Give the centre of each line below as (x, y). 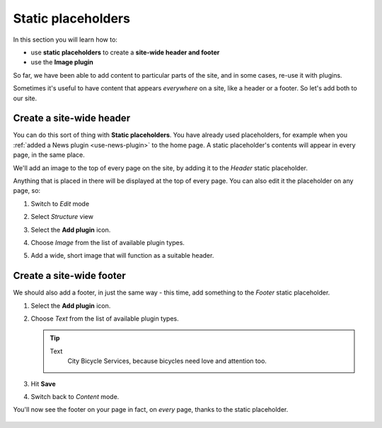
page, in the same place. (49, 155)
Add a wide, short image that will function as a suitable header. (122, 256)
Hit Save (43, 384)
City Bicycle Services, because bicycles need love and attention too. (167, 361)
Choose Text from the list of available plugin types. (105, 319)
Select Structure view (62, 217)
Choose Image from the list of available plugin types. (108, 242)
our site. (25, 98)
